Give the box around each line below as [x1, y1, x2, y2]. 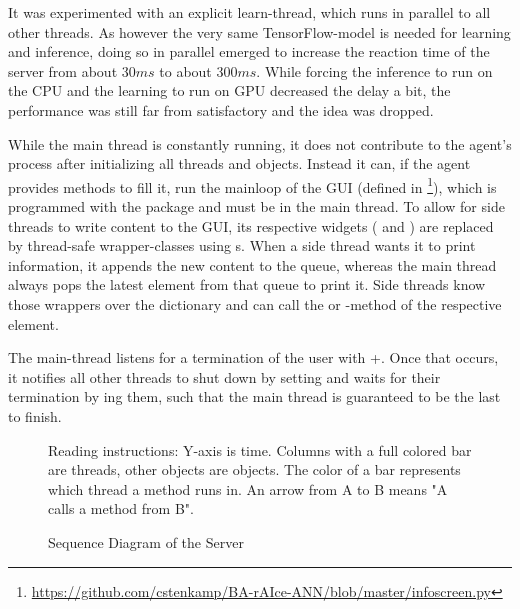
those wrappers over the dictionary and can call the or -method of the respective [8, 293, 502, 314]
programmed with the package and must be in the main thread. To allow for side [8, 196, 505, 216]
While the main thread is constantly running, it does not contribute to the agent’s [8, 133, 512, 154]
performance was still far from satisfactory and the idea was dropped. [8, 99, 434, 120]
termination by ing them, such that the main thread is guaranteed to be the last [8, 386, 501, 407]
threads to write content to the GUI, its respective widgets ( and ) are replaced [8, 215, 494, 236]
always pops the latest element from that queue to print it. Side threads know [8, 274, 486, 295]
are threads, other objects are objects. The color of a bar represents [48, 459, 461, 480]
